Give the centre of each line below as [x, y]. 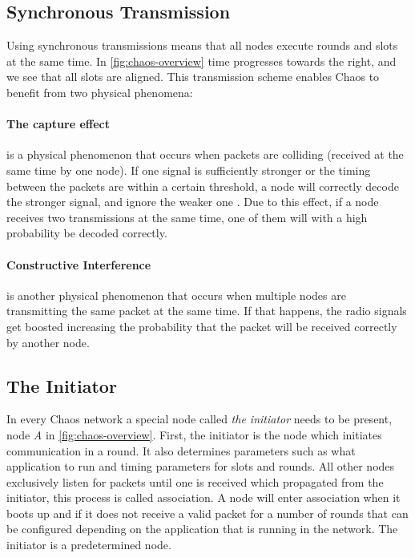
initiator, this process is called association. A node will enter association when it [203, 497]
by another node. [48, 342]
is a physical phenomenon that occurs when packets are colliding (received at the [205, 154]
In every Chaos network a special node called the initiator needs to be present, [199, 419]
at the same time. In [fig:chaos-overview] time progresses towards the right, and [201, 61]
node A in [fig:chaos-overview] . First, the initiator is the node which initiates [194, 434]
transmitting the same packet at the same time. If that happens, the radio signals [207, 311]
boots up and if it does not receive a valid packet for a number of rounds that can [207, 513]
